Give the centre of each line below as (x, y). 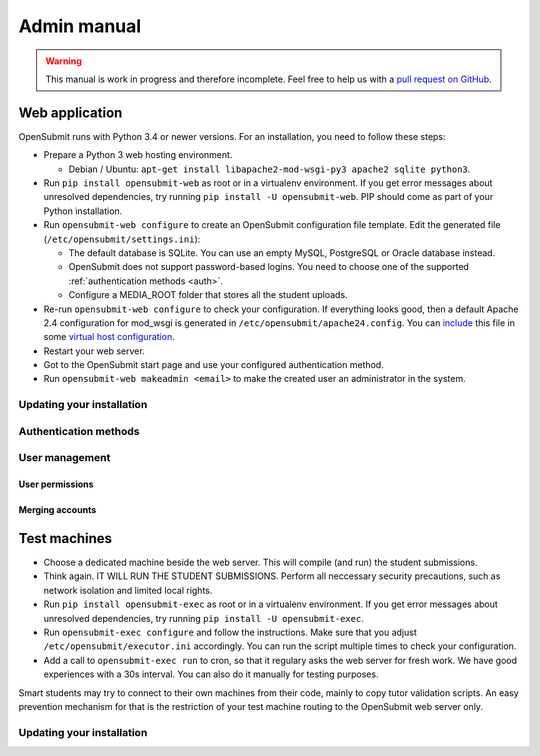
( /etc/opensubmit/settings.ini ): (122, 239)
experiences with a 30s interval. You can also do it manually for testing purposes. (211, 674)
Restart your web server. (94, 351)
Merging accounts (57, 510)
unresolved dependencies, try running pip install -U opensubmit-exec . (204, 618)
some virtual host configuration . (109, 337)
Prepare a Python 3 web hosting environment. (138, 155)
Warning (63, 61)
